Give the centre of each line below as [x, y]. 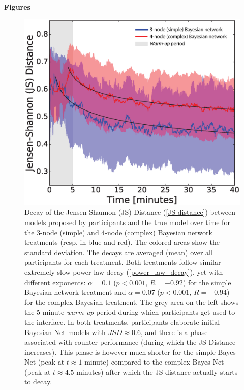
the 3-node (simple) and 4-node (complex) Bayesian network [118, 232]
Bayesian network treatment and [75, 292]
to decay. [38, 382]
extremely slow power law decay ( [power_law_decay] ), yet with [124, 272]
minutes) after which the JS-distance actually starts [157, 371]
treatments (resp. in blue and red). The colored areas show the [122, 242]
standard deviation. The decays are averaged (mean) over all [119, 252]
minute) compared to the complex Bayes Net [154, 362]
